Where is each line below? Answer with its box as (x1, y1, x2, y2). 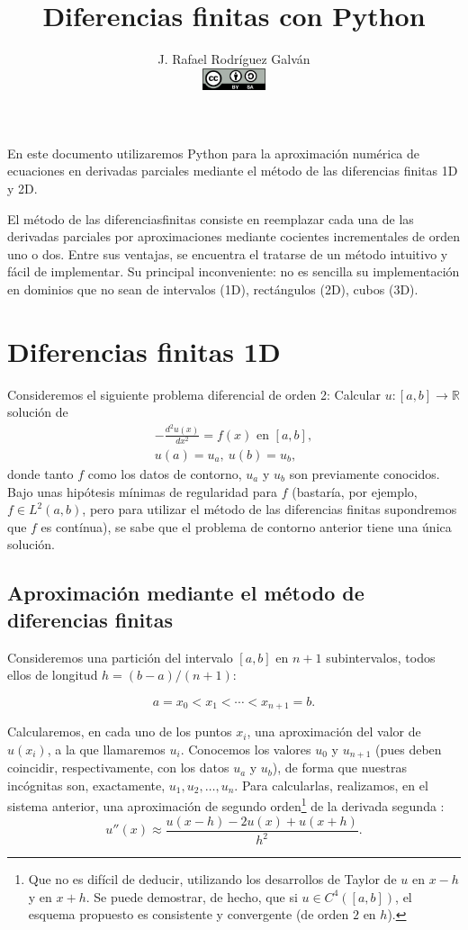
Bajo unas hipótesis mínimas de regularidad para (7, 482, 278, 501)
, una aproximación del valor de (247, 722, 421, 741)
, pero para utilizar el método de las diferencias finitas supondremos (82, 500, 457, 519)
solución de (7, 402, 68, 421)
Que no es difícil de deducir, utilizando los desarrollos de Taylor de (28, 870, 397, 889)
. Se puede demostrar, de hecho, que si (85, 887, 298, 906)
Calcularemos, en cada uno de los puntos (7, 722, 232, 741)
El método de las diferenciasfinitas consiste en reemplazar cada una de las (7, 209, 414, 228)
